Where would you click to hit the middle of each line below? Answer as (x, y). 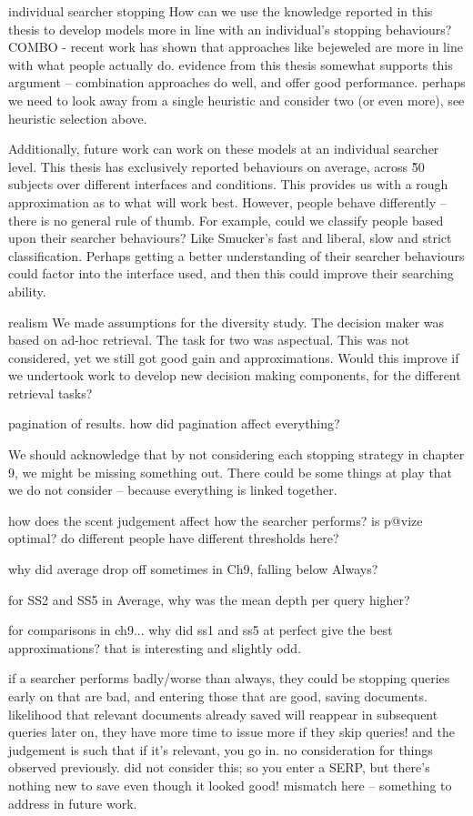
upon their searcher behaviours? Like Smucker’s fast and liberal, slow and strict (230, 238)
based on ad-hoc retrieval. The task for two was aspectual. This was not (209, 340)
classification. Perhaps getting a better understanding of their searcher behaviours (236, 255)
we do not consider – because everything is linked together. (173, 490)
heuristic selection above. (78, 118)
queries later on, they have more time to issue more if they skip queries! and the (231, 732)
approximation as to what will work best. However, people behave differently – (227, 201)
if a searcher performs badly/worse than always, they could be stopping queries (229, 678)
